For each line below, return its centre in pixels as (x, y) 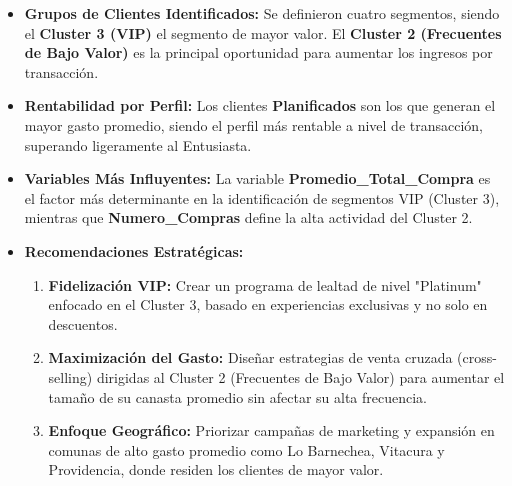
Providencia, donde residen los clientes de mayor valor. (216, 469)
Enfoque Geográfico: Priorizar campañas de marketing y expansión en (271, 430)
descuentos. (83, 323)
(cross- (477, 357)
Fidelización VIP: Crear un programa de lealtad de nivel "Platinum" (265, 284)
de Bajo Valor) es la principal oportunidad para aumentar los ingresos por (258, 52)
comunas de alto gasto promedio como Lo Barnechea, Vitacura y (246, 449)
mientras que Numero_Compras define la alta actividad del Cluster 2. (248, 217)
